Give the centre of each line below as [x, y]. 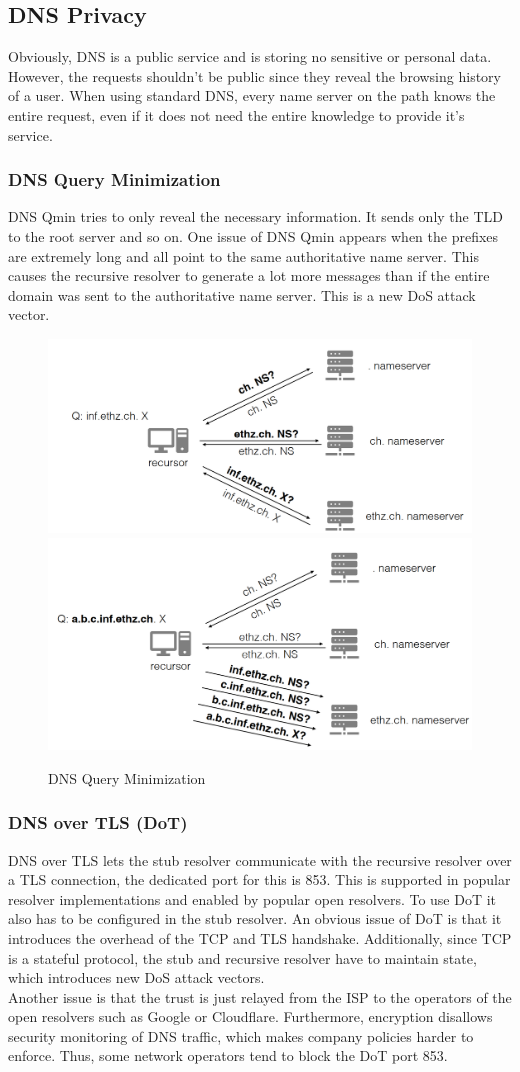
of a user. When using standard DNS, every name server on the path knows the [252, 95]
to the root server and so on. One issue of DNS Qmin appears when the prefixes [253, 235]
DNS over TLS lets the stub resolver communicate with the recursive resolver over [260, 859]
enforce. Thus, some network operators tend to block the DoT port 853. [228, 1055]
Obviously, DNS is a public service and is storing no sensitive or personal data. [250, 56]
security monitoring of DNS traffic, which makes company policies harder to [241, 1035]
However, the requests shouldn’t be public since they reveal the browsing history [254, 75]
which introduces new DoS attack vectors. [136, 977]
